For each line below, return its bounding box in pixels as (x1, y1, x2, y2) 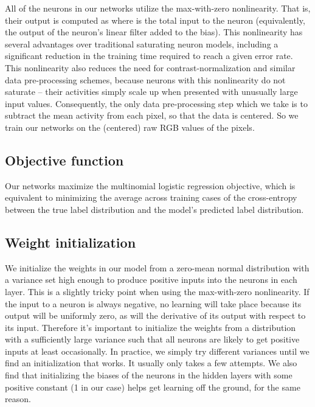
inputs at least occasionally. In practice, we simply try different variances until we (5, 344, 310, 357)
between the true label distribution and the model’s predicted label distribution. (5, 203, 304, 215)
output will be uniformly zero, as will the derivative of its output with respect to (5, 309, 306, 322)
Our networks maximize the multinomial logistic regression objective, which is (5, 179, 296, 192)
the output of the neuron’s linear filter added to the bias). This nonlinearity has (5, 26, 303, 38)
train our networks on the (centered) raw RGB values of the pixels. (5, 120, 255, 133)
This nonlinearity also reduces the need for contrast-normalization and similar (5, 61, 296, 74)
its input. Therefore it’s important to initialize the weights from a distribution (5, 321, 296, 333)
